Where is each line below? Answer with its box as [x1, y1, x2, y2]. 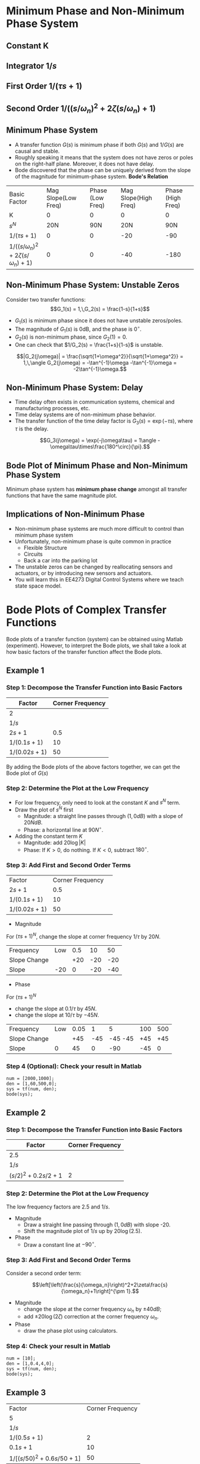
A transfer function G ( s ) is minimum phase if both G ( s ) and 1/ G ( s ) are [14, 141, 184, 148]
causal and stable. [14, 147, 60, 155]
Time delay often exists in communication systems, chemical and [14, 398, 175, 405]
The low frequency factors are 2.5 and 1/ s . [6, 1203, 110, 1210]
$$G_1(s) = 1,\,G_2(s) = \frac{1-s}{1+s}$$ [50, 305, 150, 312]
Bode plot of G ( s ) [6, 769, 49, 777]
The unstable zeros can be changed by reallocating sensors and [14, 563, 173, 570]
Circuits [23, 550, 43, 558]
